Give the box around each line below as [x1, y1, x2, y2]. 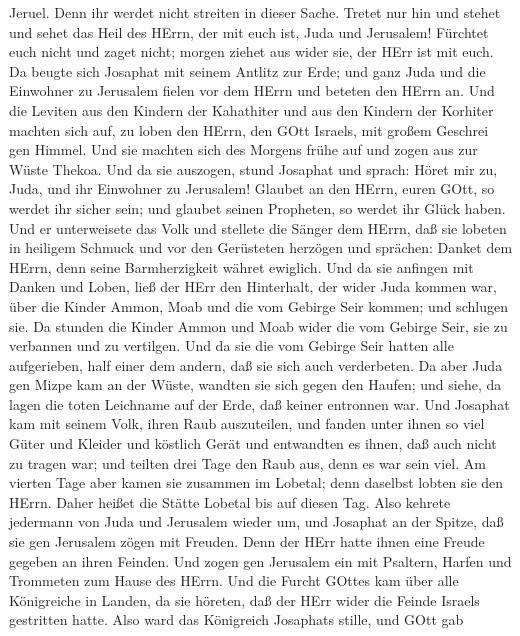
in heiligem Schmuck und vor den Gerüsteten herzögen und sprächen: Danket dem [9, 237, 513, 258]
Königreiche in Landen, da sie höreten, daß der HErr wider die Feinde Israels [9, 589, 480, 610]
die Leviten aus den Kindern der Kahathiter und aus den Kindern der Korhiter [9, 99, 494, 120]
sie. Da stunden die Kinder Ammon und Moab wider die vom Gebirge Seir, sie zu [9, 315, 508, 336]
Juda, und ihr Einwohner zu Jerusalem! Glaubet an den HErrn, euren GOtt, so [9, 178, 495, 199]
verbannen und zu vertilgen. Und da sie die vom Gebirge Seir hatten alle [9, 335, 454, 356]
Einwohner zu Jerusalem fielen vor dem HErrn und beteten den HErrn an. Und [9, 80, 495, 101]
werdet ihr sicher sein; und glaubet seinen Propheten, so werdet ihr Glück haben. [9, 197, 506, 218]
